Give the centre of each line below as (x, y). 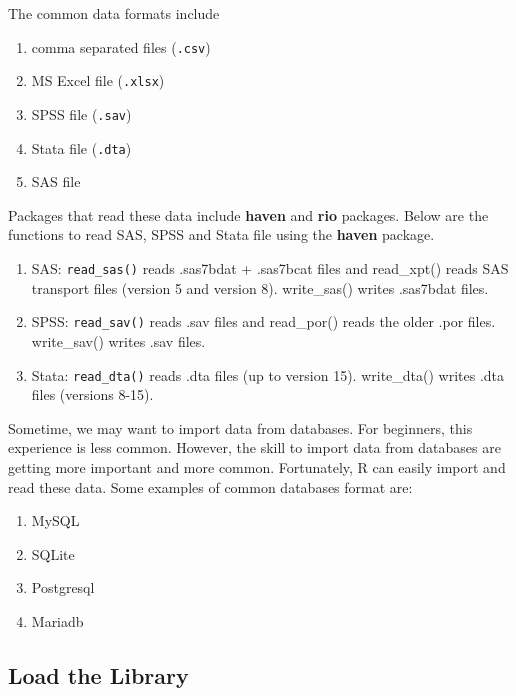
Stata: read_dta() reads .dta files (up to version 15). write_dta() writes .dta (268, 374)
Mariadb (57, 620)
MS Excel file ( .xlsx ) (98, 80)
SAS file (56, 181)
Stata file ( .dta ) (81, 147)
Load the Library (98, 674)
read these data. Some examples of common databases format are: (210, 486)
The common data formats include (114, 13)
